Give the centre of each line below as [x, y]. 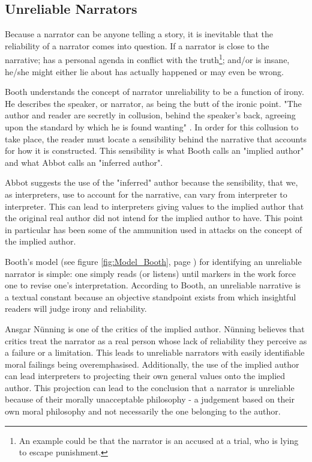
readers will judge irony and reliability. [76, 309]
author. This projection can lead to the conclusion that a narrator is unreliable [150, 387]
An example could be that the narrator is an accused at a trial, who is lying [159, 440]
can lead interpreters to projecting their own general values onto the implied [145, 376]
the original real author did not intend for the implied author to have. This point [154, 218]
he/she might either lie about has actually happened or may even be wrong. [144, 71]
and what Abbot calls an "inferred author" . [84, 162]
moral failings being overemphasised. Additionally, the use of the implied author [152, 364]
